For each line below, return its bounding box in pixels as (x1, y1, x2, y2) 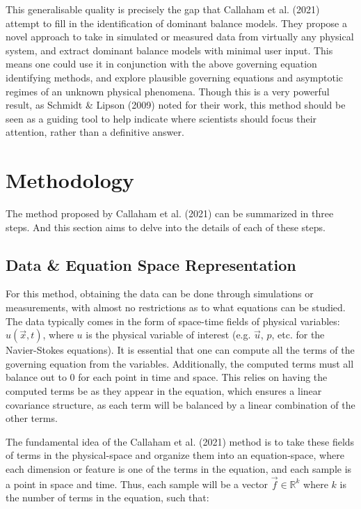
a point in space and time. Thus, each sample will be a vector (6, 476, 268, 491)
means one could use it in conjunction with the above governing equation (6, 56, 317, 71)
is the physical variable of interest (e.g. (86, 327, 251, 342)
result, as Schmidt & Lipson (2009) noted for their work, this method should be (6, 97, 346, 112)
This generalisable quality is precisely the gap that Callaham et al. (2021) (6, 2, 320, 16)
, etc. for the (271, 327, 325, 342)
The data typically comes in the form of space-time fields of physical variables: (6, 313, 340, 328)
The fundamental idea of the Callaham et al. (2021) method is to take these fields (6, 434, 355, 448)
